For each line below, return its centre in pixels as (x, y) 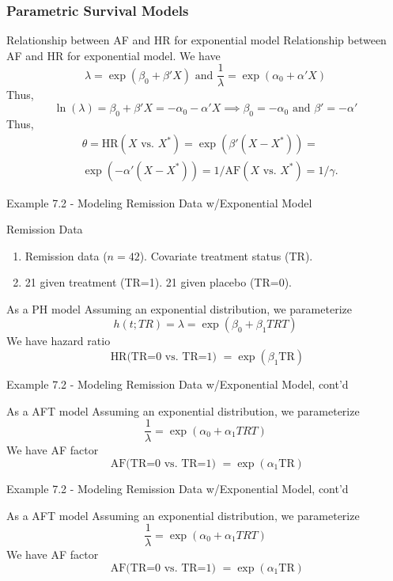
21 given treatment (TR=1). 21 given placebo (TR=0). (158, 282)
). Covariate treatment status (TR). (226, 255)
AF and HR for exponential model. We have (113, 55)
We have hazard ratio (59, 341)
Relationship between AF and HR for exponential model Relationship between (196, 40)
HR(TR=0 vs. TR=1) (164, 357)
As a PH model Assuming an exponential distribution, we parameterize (179, 308)
